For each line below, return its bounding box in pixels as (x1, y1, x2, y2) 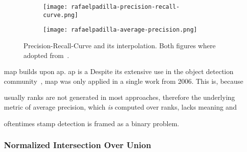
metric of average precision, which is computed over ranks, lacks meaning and (4, 101, 237, 112)
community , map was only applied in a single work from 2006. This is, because (4, 76, 244, 86)
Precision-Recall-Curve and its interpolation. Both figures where (23, 40, 216, 50)
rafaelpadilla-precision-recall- (71, 3, 180, 10)
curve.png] (43, 11, 78, 19)
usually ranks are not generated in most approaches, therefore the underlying (4, 92, 235, 102)
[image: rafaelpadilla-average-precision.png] (43, 26, 197, 34)
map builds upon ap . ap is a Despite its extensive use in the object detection (4, 66, 234, 76)
